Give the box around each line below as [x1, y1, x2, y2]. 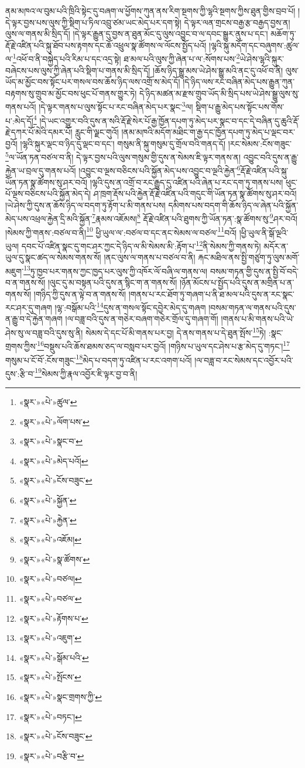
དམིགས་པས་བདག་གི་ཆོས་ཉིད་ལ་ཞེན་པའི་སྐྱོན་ [168, 198, 299, 211]
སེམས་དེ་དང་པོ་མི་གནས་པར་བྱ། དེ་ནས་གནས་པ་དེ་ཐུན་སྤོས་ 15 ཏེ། [85, 325, 266, 338]
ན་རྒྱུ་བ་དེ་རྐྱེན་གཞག [5, 313, 63, 325]
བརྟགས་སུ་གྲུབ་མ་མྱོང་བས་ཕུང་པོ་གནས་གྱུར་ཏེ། [5, 87, 137, 99]
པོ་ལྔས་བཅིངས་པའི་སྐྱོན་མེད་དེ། [5, 187, 91, 200]
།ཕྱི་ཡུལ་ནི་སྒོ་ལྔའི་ [239, 226, 289, 238]
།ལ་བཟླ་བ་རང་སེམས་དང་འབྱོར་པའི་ [194, 354, 293, 366]
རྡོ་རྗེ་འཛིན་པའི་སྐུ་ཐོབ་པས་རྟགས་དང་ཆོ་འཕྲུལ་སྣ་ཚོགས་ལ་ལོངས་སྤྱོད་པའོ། [5, 39, 207, 51]
